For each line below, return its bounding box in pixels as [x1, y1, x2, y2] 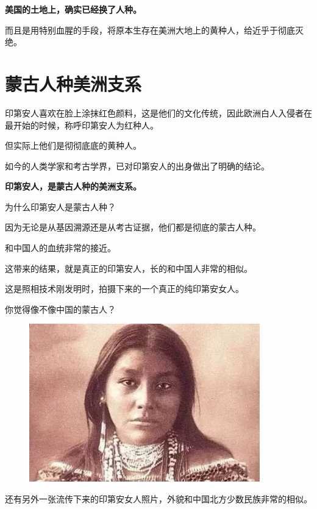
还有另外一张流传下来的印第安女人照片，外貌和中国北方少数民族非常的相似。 [5, 493, 312, 505]
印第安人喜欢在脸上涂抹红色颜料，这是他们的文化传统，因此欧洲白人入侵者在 [5, 106, 312, 119]
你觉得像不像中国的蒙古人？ [5, 302, 116, 315]
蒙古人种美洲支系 [5, 71, 142, 96]
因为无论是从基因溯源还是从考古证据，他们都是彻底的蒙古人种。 [5, 221, 261, 233]
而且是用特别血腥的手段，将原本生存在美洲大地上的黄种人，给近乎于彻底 [5, 23, 295, 36]
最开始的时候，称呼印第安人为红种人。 [5, 118, 158, 131]
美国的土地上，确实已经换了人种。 [5, 3, 141, 15]
